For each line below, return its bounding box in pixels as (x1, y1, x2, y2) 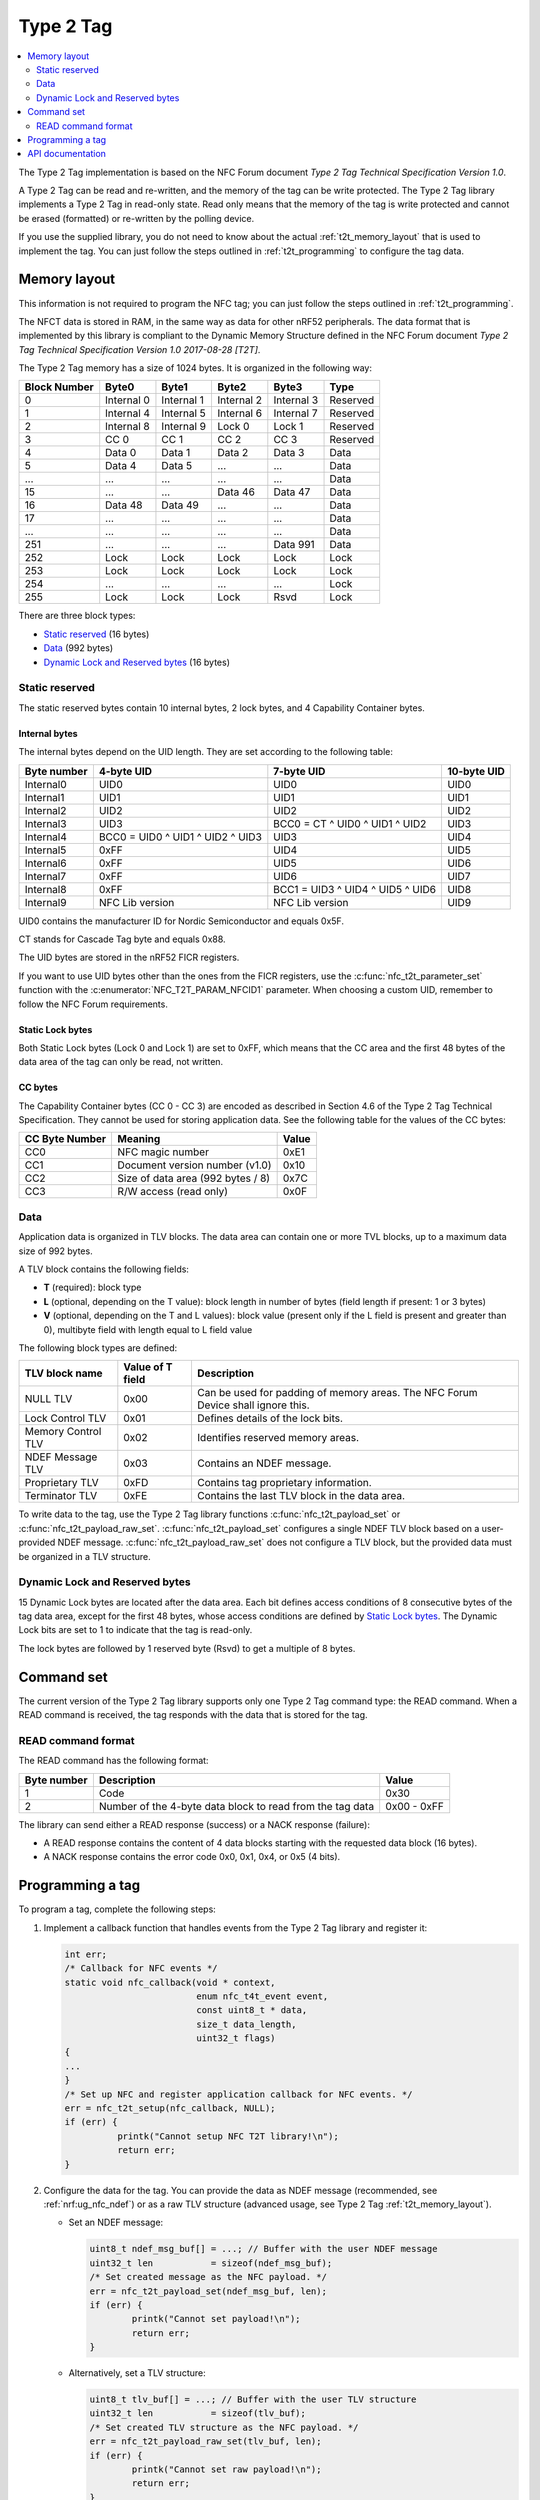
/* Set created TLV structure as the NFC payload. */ (89, 2421, 359, 2433)
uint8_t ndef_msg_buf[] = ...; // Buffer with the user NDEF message (89, 2243, 438, 2255)
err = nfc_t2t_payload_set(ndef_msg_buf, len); (89, 2285, 327, 2297)
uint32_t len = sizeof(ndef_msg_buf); (89, 2257, 333, 2269)
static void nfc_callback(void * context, (64, 1976, 276, 1988)
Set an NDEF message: (68, 2216, 164, 2229)
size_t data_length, (196, 2018, 297, 2030)
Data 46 (217, 485, 255, 499)
